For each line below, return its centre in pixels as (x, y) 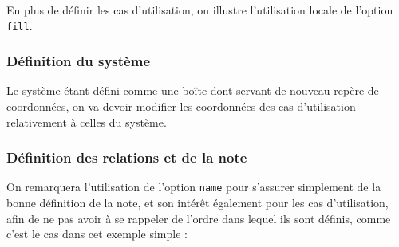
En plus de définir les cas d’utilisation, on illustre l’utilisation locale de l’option (200, 10)
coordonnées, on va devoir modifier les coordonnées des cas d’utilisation (181, 106)
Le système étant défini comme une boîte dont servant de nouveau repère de (193, 90)
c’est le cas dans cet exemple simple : (97, 234)
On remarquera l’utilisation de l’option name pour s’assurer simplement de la (194, 187)
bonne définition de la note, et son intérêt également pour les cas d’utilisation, (198, 203)
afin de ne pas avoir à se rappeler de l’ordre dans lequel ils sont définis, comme (199, 218)
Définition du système (79, 61)
